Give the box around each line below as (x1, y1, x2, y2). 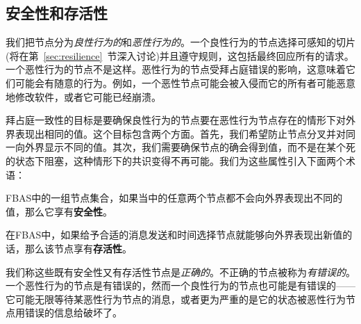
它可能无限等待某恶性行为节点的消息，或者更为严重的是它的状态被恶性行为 (6, 291, 346, 306)
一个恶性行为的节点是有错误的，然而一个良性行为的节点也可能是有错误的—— (6, 278, 355, 293)
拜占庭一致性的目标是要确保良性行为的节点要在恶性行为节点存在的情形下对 (6, 113, 346, 127)
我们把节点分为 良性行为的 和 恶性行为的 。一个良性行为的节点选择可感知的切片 (6, 35, 355, 49)
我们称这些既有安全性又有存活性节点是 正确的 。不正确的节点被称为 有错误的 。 (6, 264, 355, 279)
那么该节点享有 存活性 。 (24, 241, 132, 255)
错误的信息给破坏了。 (24, 305, 122, 320)
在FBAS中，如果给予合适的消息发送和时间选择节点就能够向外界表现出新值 (6, 227, 343, 242)
